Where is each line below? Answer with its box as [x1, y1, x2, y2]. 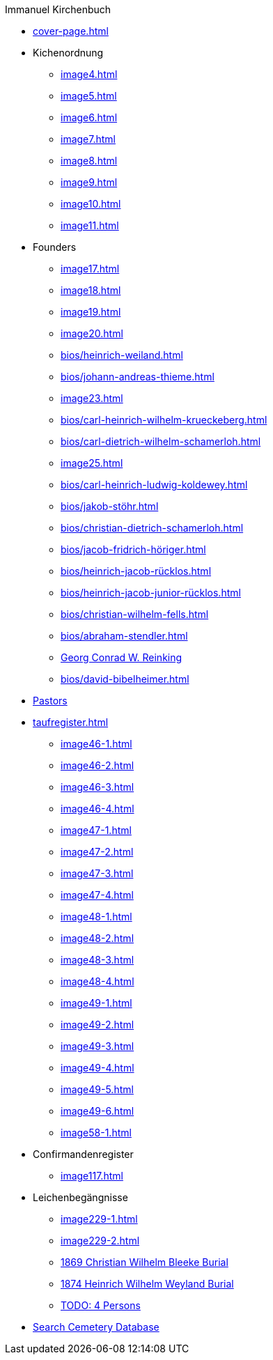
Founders [33, 241, 77, 253]
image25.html [61, 457, 123, 469]
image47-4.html [61, 889, 134, 901]
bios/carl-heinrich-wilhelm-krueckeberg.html [61, 414, 267, 426]
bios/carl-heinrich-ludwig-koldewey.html [61, 479, 248, 490]
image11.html [61, 219, 119, 231]
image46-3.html [61, 781, 134, 793]
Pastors [33, 695, 68, 706]
